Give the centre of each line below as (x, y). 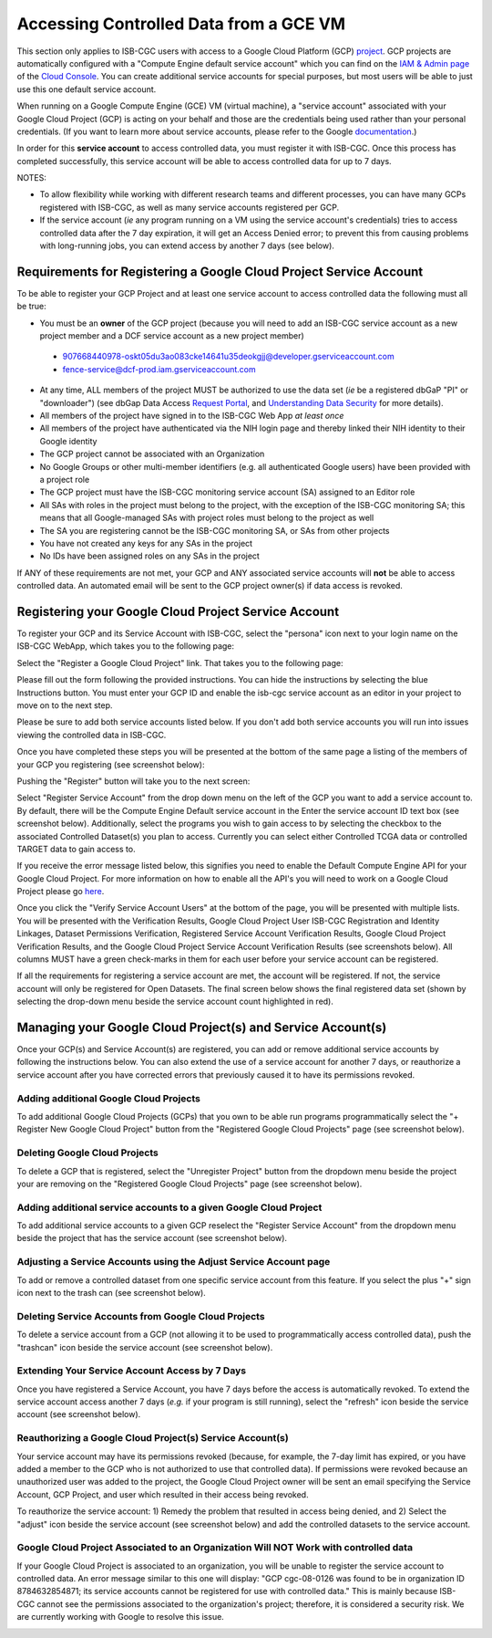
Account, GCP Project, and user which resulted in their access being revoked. (163, 1494)
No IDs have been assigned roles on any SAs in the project (149, 556)
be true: (31, 307)
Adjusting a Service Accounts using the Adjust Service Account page (174, 1262)
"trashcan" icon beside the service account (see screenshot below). (145, 1347)
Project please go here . (61, 892)
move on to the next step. (65, 705)
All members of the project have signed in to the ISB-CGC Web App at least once (192, 416)
